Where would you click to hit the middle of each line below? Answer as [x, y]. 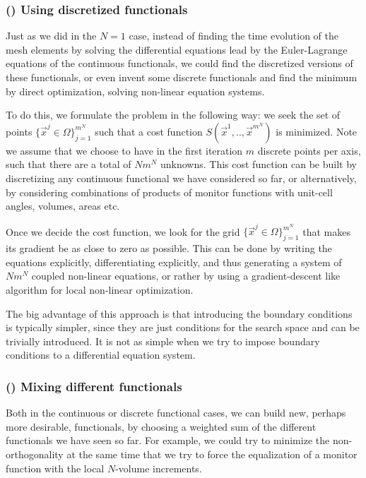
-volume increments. [159, 468]
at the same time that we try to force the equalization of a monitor [212, 454]
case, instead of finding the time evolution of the [234, 36]
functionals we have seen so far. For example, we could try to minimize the [168, 440]
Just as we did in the [51, 36]
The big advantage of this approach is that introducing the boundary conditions [179, 313]
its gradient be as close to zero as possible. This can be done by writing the [169, 248]
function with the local [55, 468]
